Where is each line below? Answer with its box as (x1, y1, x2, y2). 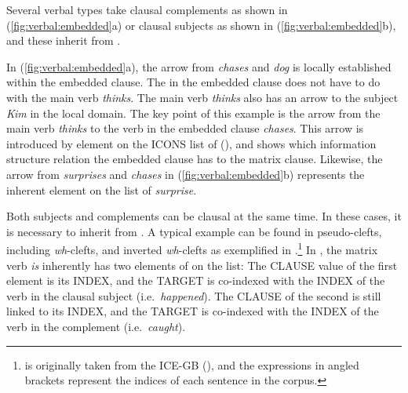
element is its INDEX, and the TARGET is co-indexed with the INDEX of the (6, 272, 385, 289)
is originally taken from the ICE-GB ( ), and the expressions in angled (24, 356, 359, 373)
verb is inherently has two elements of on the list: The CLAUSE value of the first (6, 257, 398, 273)
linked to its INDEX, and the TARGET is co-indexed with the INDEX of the (6, 303, 379, 319)
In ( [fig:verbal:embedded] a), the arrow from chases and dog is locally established (6, 58, 392, 75)
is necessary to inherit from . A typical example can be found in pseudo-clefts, (6, 223, 382, 239)
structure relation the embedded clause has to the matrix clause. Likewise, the (6, 151, 383, 167)
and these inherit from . (6, 32, 121, 49)
